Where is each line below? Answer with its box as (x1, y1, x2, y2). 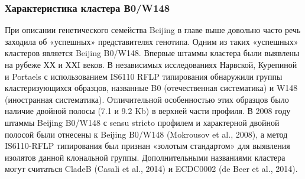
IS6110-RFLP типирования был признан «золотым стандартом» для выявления (5, 139, 290, 152)
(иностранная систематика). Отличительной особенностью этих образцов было (5, 93, 289, 105)
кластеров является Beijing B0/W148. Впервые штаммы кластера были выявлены (5, 47, 300, 59)
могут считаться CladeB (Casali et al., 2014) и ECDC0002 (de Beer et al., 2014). (5, 162, 298, 175)
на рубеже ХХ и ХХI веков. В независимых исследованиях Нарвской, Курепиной (5, 58, 297, 70)
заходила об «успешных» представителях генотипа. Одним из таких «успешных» (5, 35, 298, 47)
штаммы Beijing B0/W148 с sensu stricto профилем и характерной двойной (5, 116, 280, 128)
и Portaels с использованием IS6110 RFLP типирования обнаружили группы (5, 70, 283, 82)
